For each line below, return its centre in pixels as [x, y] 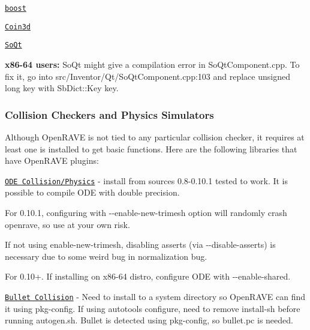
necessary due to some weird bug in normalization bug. [106, 256]
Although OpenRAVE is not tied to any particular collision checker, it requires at [155, 136]
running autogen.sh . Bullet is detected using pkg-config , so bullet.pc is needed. [149, 320]
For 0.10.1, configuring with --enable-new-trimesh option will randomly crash [146, 212]
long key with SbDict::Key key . [62, 88]
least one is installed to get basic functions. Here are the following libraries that [151, 148]
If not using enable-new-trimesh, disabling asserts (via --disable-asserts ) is [140, 244]
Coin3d [18, 27]
